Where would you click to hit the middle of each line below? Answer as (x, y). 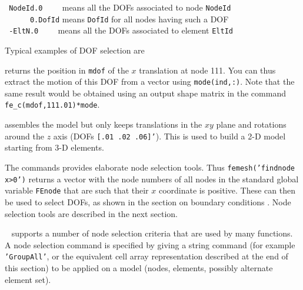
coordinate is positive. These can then (227, 190)
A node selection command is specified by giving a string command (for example (150, 244)
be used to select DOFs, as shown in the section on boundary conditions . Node (148, 201)
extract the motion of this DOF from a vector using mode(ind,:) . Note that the (150, 81)
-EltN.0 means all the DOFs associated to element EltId (121, 30)
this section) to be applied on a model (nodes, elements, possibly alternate (139, 267)
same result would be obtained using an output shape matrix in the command (145, 93)
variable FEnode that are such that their (77, 190)
